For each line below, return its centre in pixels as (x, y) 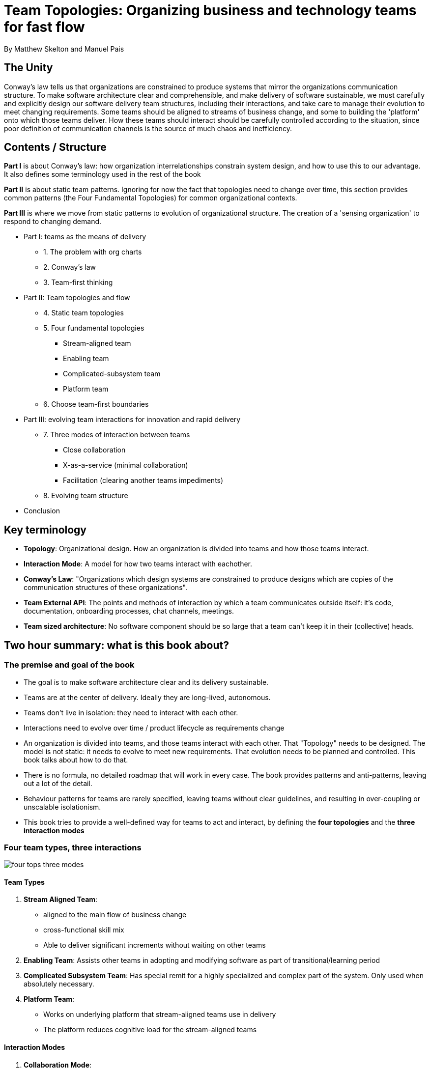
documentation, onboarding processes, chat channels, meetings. (129, 611)
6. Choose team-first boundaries (96, 404)
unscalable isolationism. (62, 807)
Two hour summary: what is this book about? (116, 645)
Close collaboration (94, 450)
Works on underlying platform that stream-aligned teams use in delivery (160, 1015)
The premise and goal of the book (69, 665)
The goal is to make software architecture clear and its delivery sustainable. (146, 682)
